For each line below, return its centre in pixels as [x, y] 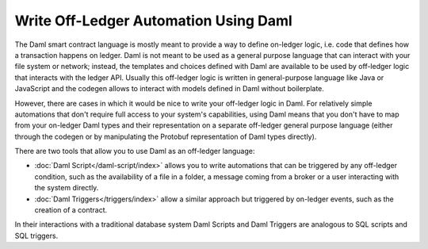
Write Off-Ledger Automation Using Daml [153, 21]
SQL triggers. [36, 236]
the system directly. [67, 188]
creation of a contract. [71, 210]
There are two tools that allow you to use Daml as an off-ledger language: [135, 151]
